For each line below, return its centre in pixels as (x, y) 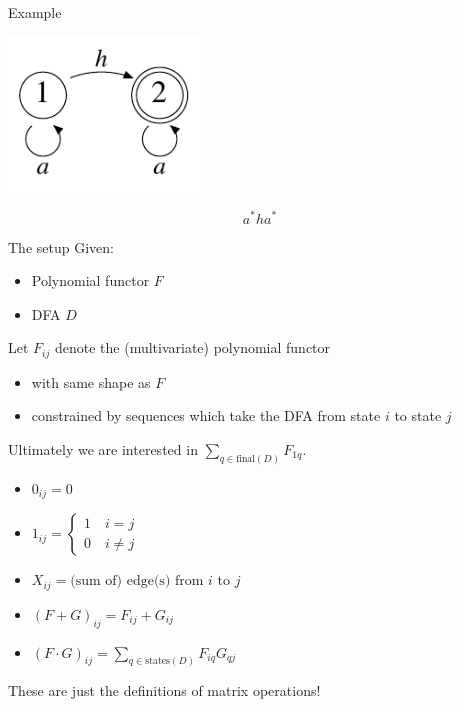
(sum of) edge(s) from (137, 581)
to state (418, 415)
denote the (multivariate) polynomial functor (192, 347)
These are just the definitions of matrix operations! (164, 690)
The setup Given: (61, 246)
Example (35, 12)
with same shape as (91, 381)
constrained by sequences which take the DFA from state (206, 415)
